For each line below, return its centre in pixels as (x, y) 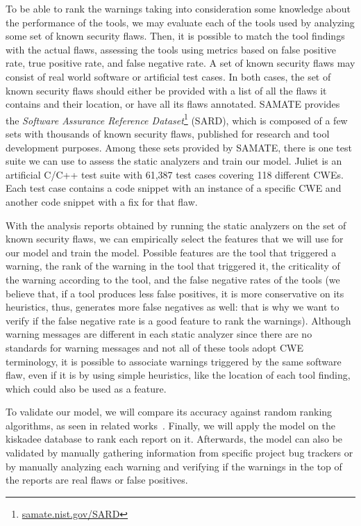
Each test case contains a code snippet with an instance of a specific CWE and (174, 188)
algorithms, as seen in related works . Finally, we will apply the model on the (171, 425)
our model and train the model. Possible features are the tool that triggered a (171, 252)
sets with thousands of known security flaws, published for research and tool (168, 133)
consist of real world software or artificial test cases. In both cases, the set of (168, 76)
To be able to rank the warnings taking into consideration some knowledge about (178, 8)
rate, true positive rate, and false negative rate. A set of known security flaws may (180, 63)
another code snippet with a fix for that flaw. (102, 201)
